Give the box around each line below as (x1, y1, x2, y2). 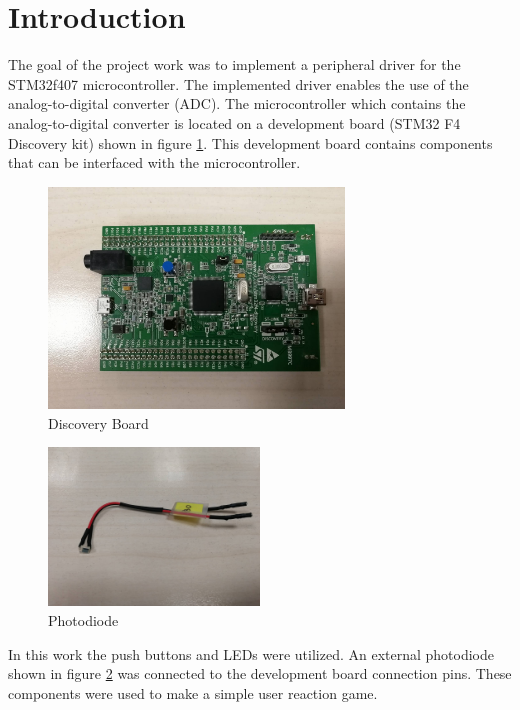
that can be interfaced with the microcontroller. (8, 152, 301, 173)
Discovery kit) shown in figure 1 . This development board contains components (8, 132, 493, 153)
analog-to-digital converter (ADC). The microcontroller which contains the (8, 93, 466, 114)
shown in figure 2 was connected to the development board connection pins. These (8, 663, 512, 684)
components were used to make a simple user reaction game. (8, 682, 378, 703)
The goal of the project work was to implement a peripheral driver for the (8, 54, 461, 75)
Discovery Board (48, 412, 149, 433)
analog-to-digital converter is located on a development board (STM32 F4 (8, 112, 461, 133)
